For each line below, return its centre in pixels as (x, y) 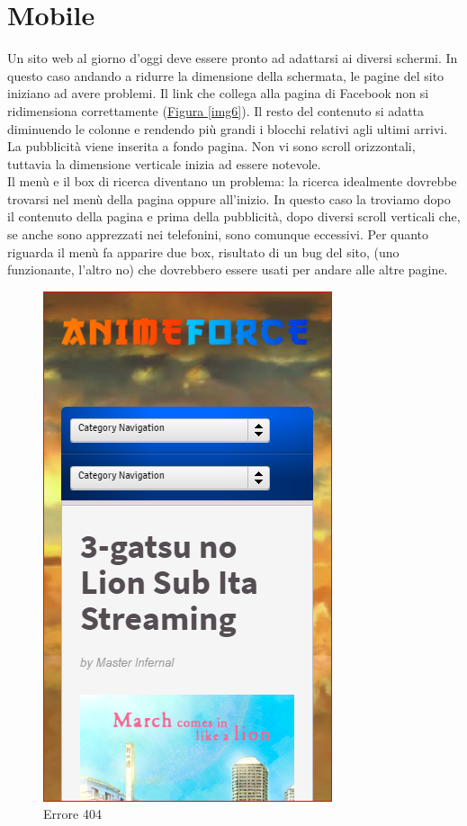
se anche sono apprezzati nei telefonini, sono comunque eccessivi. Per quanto (218, 234)
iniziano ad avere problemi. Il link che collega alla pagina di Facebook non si (218, 93)
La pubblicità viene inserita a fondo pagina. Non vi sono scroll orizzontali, (211, 146)
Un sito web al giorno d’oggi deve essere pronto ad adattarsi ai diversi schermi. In (233, 58)
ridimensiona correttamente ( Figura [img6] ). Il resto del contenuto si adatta (216, 110)
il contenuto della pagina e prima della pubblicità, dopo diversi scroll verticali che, (234, 216)
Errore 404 (72, 814)
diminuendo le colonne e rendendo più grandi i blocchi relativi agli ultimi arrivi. (228, 128)
